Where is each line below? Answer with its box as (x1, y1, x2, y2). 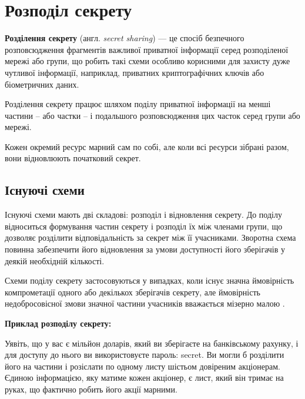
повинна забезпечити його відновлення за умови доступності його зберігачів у (5, 243, 285, 255)
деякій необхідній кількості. (5, 254, 105, 267)
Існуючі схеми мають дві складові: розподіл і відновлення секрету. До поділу (5, 208, 282, 221)
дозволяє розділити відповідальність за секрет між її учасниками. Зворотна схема (5, 231, 296, 244)
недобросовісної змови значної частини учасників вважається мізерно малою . (5, 297, 285, 310)
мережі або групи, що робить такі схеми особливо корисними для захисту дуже (5, 55, 290, 67)
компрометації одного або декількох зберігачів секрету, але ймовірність (5, 285, 260, 298)
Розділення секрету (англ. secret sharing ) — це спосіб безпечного (5, 32, 244, 44)
